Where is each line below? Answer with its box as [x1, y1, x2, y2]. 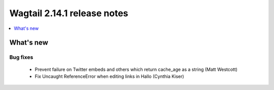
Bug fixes [9, 54, 33, 61]
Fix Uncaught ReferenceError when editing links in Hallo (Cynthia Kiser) [35, 73, 185, 79]
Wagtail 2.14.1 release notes [9, 8, 129, 19]
